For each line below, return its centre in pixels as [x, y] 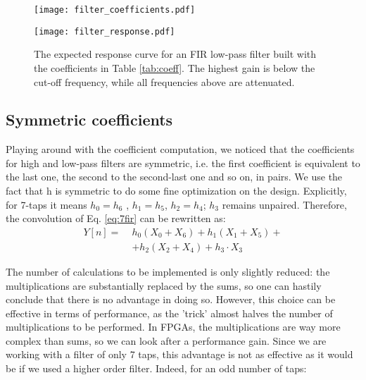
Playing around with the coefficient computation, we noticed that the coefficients [180, 149]
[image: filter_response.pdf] [105, 31]
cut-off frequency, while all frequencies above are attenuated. [164, 81]
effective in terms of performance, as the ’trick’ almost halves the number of [169, 313]
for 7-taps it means [46, 204]
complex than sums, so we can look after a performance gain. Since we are [166, 340]
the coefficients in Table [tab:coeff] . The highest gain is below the [175, 67]
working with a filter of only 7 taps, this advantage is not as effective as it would [179, 354]
